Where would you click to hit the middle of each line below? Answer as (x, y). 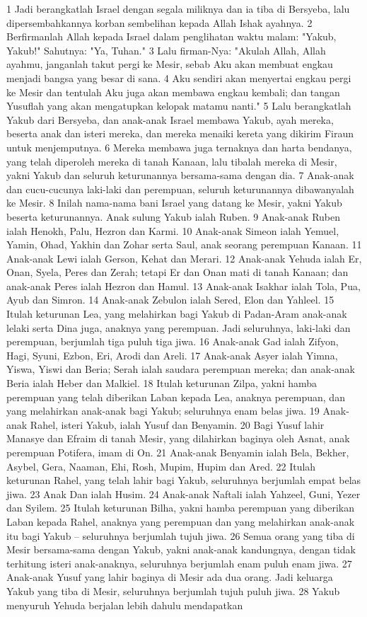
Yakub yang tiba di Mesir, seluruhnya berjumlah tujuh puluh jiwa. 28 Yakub (173, 590)
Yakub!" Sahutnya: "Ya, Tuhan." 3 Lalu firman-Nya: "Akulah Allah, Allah (166, 50)
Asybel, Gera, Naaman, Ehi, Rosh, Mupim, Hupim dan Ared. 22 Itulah (161, 466)
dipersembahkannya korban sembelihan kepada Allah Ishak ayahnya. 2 (159, 22)
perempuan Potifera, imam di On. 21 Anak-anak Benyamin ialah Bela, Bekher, (178, 452)
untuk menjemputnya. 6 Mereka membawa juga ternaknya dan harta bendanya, (179, 147)
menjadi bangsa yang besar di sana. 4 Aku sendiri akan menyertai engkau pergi (179, 77)
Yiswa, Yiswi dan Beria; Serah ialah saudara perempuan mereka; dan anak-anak (181, 369)
